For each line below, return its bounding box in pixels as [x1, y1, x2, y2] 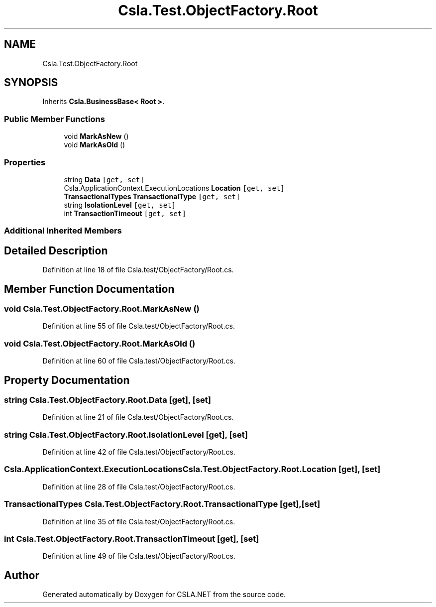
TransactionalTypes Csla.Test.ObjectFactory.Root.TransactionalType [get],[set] [4, 499, 321, 509]
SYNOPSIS [4, 76, 58, 89]
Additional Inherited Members [4, 226, 122, 236]
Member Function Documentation [4, 282, 175, 295]
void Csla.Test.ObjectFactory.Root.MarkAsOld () [4, 338, 196, 349]
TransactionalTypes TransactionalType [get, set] [64, 192, 240, 201]
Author [4, 569, 39, 582]
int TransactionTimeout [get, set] [64, 209, 186, 218]
